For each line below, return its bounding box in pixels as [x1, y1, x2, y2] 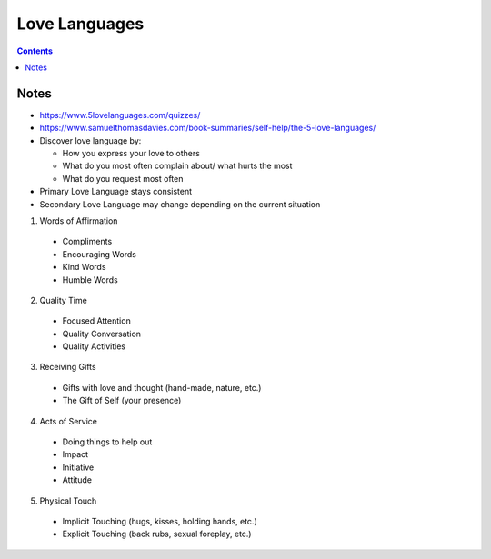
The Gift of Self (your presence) [62, 395, 182, 406]
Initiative [62, 462, 95, 473]
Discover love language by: [39, 135, 142, 145]
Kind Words [62, 262, 106, 273]
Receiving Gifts [39, 362, 96, 373]
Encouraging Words [62, 248, 136, 259]
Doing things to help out [62, 436, 153, 447]
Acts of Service [39, 415, 97, 426]
